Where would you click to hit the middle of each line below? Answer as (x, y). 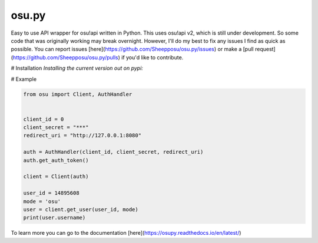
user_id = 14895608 (51, 193)
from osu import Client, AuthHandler (78, 95)
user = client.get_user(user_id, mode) (81, 209)
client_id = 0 (44, 119)
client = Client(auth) (56, 177)
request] (265, 49)
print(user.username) (54, 218)
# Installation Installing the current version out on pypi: (77, 68)
